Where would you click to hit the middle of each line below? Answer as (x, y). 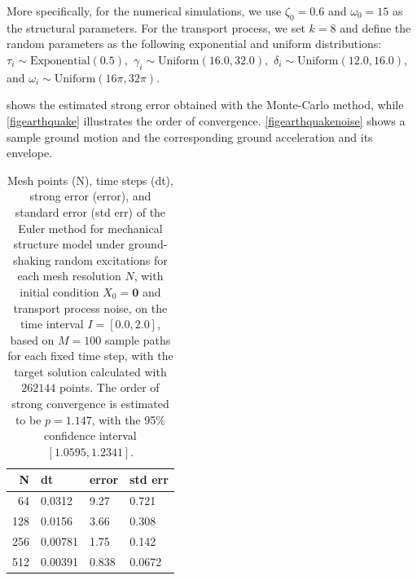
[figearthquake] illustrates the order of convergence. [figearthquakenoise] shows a (206, 120)
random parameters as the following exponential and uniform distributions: (194, 44)
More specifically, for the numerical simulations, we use (144, 11)
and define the (375, 27)
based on (32, 339)
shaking (32, 259)
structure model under (69, 244)
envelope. (29, 153)
